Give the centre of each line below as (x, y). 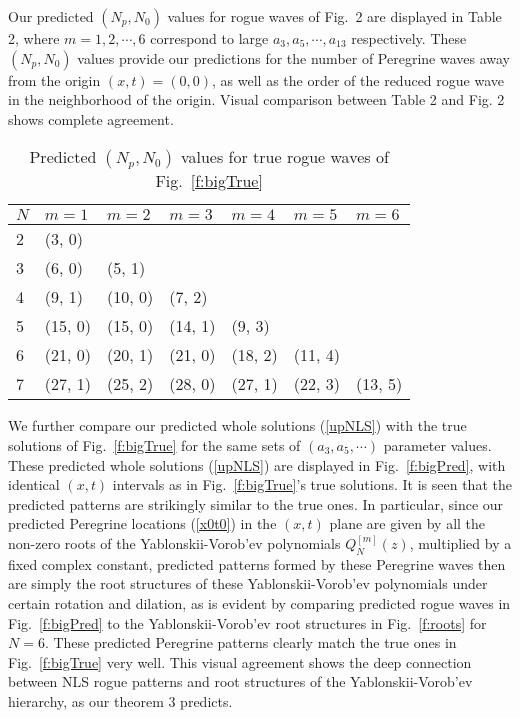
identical (34, 484)
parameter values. (437, 444)
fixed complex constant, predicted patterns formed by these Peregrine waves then (257, 563)
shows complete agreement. (91, 118)
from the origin (54, 79)
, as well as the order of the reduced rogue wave (358, 79)
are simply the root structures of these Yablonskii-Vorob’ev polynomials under (248, 583)
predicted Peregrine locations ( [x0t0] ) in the (142, 523)
